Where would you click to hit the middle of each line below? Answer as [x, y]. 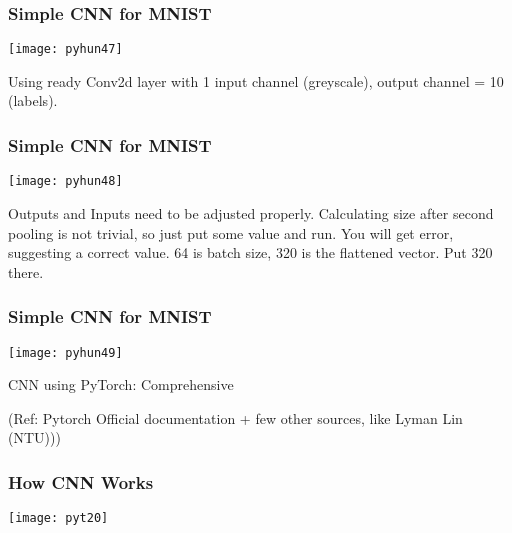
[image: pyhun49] [65, 352]
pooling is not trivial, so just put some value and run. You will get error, [231, 232]
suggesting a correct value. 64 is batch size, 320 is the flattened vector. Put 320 [250, 252]
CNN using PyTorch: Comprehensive [121, 384]
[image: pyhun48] [65, 181]
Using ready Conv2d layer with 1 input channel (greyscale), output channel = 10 [256, 80]
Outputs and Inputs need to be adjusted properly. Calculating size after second [251, 212]
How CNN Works [81, 481]
